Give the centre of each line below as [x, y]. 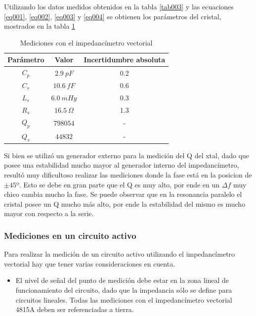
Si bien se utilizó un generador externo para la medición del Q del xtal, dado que [127, 155]
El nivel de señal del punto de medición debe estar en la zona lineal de [122, 280]
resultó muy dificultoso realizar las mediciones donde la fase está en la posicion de [128, 174]
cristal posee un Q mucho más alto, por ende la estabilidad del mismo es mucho [125, 203]
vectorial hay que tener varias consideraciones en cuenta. [90, 263]
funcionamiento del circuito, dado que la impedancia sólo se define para [124, 290]
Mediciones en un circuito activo [70, 235]
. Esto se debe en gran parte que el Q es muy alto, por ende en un [119, 184]
